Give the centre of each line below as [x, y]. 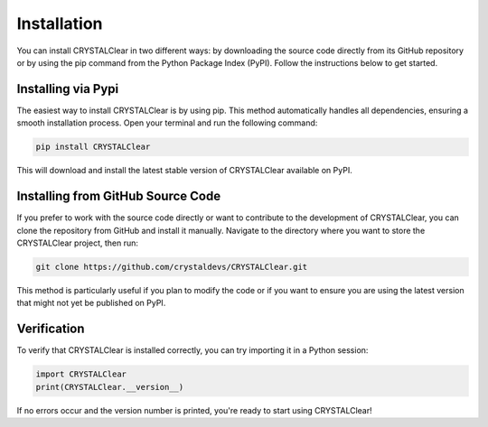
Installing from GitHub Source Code [119, 196]
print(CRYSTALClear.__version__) [110, 387]
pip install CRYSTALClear [93, 147]
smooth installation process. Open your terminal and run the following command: [167, 123]
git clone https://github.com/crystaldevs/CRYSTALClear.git [172, 267]
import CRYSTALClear [81, 374]
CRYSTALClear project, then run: [78, 243]
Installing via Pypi [68, 89]
